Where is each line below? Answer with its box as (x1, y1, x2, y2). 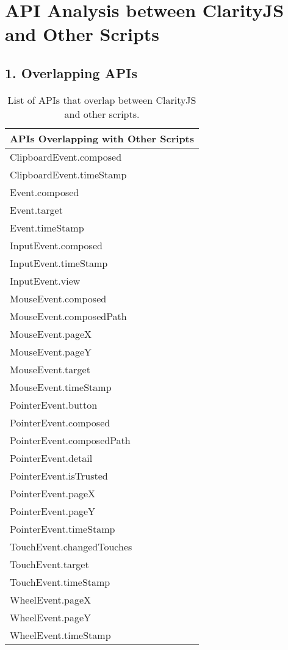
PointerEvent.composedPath (10, 433, 131, 447)
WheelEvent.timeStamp (10, 627, 111, 642)
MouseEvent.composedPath (10, 309, 127, 323)
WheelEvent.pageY (10, 610, 92, 624)
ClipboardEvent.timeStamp (10, 167, 127, 181)
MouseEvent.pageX (10, 326, 92, 341)
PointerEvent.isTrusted (10, 468, 108, 483)
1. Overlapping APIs (5, 63, 138, 82)
